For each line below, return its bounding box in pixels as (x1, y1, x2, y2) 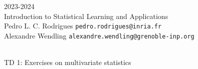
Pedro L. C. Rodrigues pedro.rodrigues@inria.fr (4, 20, 162, 31)
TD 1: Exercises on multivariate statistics (4, 57, 131, 67)
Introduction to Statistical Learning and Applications (4, 10, 168, 21)
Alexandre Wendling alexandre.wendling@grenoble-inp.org (4, 30, 194, 40)
